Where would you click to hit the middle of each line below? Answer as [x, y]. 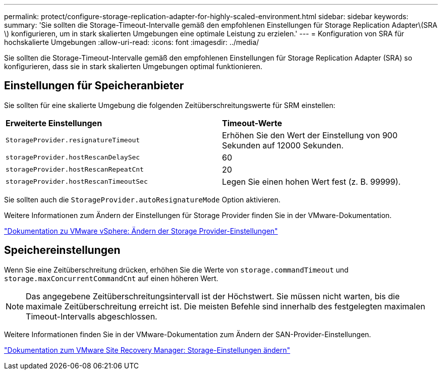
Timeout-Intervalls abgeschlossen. [92, 316]
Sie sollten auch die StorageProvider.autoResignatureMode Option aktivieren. [142, 199]
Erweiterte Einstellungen [54, 123]
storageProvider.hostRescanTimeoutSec [77, 182]
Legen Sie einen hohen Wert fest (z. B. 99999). [311, 181]
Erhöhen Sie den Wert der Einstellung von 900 [310, 135]
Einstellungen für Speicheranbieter [94, 86]
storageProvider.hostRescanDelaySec [73, 157]
